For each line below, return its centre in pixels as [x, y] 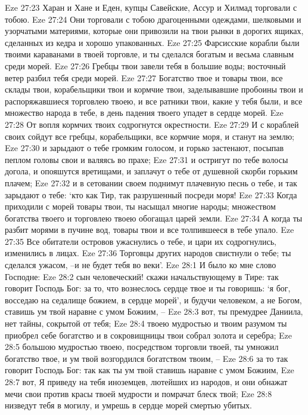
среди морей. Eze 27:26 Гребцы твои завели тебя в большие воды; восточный [145, 65]
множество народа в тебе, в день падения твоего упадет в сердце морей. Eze [144, 113]
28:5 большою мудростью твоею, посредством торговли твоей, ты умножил [142, 347]
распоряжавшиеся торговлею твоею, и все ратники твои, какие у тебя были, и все [154, 101]
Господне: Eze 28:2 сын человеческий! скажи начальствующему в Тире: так [142, 276]
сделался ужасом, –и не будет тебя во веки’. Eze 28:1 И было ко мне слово [141, 265]
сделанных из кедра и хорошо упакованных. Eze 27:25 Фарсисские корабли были [152, 42]
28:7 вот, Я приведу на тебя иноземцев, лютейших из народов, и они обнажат [146, 382]
